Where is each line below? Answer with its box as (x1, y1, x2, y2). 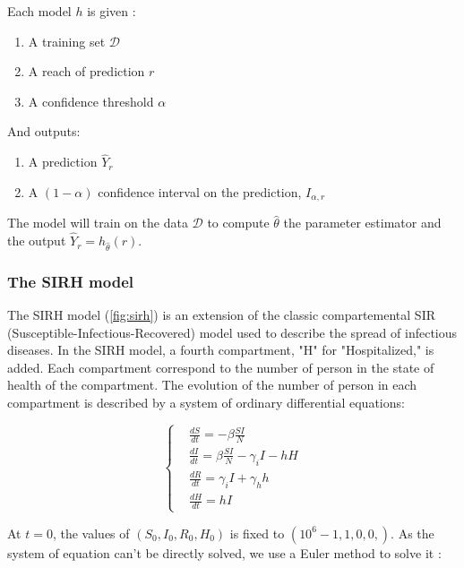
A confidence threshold (28, 91, 154, 110)
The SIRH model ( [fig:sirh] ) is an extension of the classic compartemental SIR (7, 306, 435, 324)
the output (7, 231, 66, 250)
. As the (391, 523, 434, 542)
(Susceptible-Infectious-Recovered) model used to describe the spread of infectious (7, 323, 458, 341)
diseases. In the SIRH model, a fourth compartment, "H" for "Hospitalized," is (7, 340, 434, 359)
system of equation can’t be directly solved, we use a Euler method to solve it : (7, 543, 442, 562)
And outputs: (7, 122, 81, 141)
